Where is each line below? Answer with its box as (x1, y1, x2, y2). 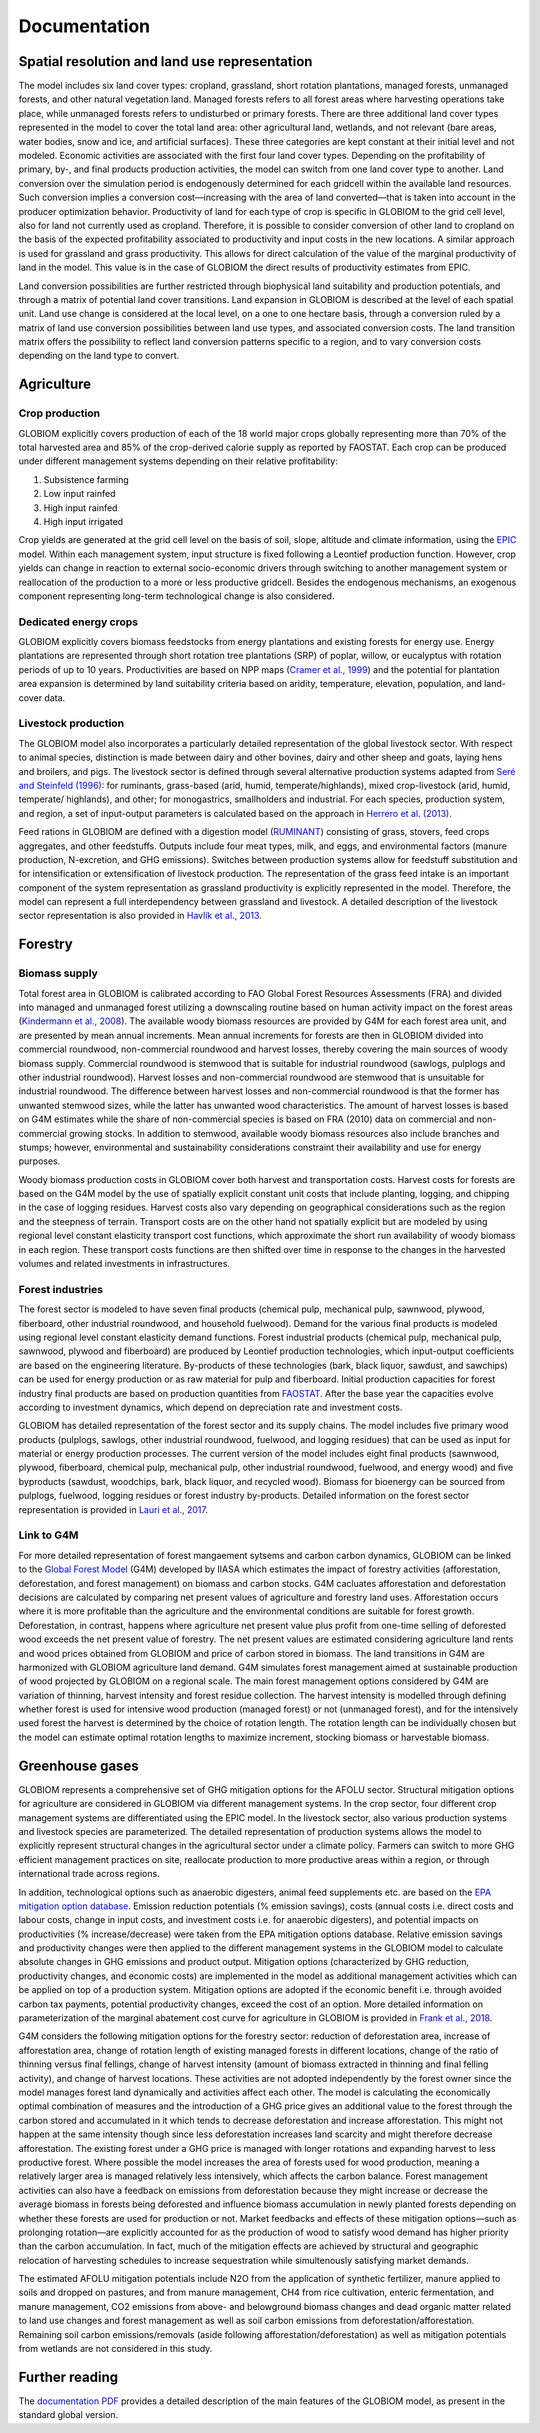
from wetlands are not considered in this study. (18, 2343, 213, 2355)
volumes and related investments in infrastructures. (18, 1258, 230, 1270)
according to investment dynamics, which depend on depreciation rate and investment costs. (18, 1401, 403, 1413)
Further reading (18, 2368, 119, 2385)
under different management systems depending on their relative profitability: (18, 455, 339, 467)
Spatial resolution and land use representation (18, 53, 313, 70)
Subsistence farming (43, 473, 129, 485)
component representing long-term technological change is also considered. (18, 590, 335, 602)
